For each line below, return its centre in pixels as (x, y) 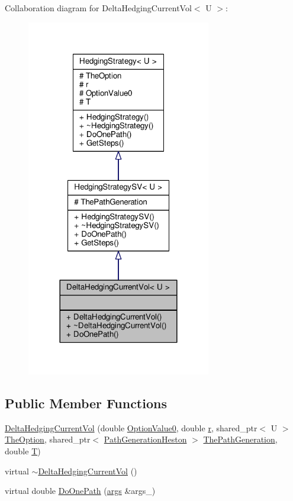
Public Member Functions (86, 403)
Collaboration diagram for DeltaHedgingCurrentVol (98, 8)
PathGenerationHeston (145, 439)
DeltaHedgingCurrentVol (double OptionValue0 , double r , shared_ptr (131, 427)
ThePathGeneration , (240, 439)
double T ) (23, 451)
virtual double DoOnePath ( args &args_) (80, 491)
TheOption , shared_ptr (48, 439)
